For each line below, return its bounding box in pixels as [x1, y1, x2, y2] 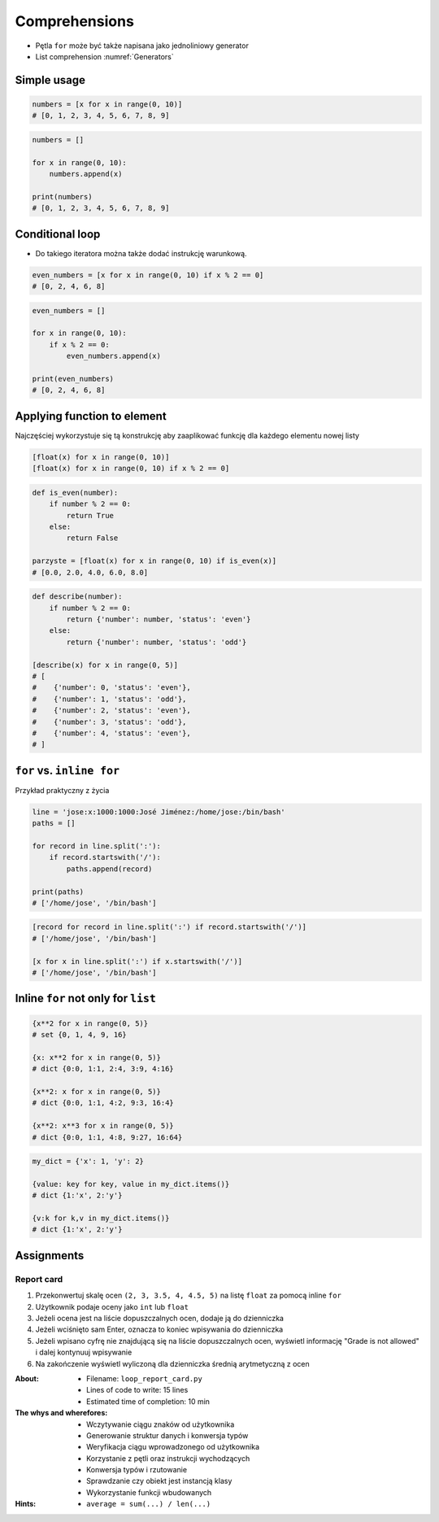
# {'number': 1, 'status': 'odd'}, [32, 694, 187, 704]
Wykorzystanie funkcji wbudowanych [86, 1487, 212, 1497]
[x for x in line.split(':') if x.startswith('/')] [32, 957, 243, 966]
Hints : [15, 1499, 37, 1509]
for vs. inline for [15, 763, 120, 777]
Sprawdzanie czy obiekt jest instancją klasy [86, 1476, 233, 1486]
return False [66, 534, 119, 543]
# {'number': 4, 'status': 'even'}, [32, 728, 191, 738]
